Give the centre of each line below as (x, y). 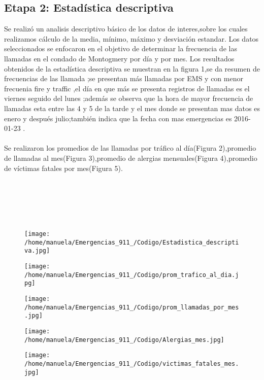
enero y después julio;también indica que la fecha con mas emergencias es (118, 118)
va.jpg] (37, 251)
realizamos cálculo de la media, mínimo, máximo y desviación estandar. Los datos (131, 38)
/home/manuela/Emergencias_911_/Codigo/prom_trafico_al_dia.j (132, 275)
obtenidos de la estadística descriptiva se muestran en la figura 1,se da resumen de (132, 68)
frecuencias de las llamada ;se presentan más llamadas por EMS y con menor (124, 78)
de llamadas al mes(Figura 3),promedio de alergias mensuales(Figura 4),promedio (131, 158)
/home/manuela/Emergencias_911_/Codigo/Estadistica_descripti (132, 242)
